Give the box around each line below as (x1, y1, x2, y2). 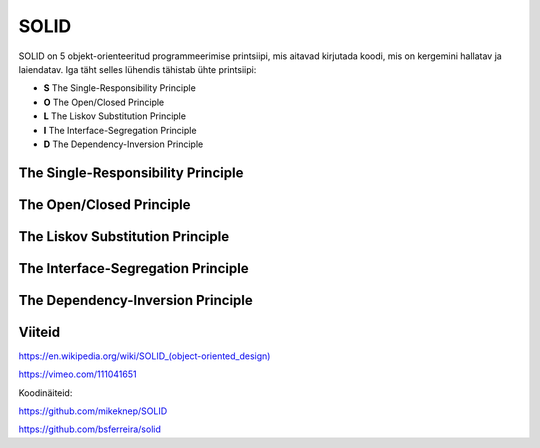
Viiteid (18, 323, 60, 340)
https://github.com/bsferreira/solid (18, 423, 162, 435)
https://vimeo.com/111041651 (18, 368, 137, 380)
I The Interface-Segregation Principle (43, 124, 197, 136)
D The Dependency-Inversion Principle (43, 138, 204, 150)
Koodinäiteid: (18, 386, 73, 399)
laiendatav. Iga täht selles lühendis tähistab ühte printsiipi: (18, 63, 257, 75)
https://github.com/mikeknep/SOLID (18, 405, 168, 417)
